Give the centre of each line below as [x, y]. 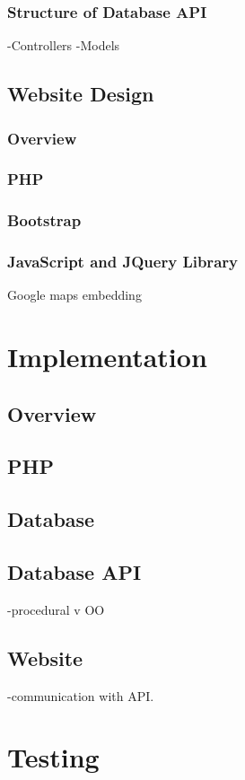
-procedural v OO [56, 609]
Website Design [81, 94]
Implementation [107, 357]
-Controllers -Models [64, 45]
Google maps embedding [74, 295]
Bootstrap [44, 220]
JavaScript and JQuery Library [122, 262]
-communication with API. [81, 695]
